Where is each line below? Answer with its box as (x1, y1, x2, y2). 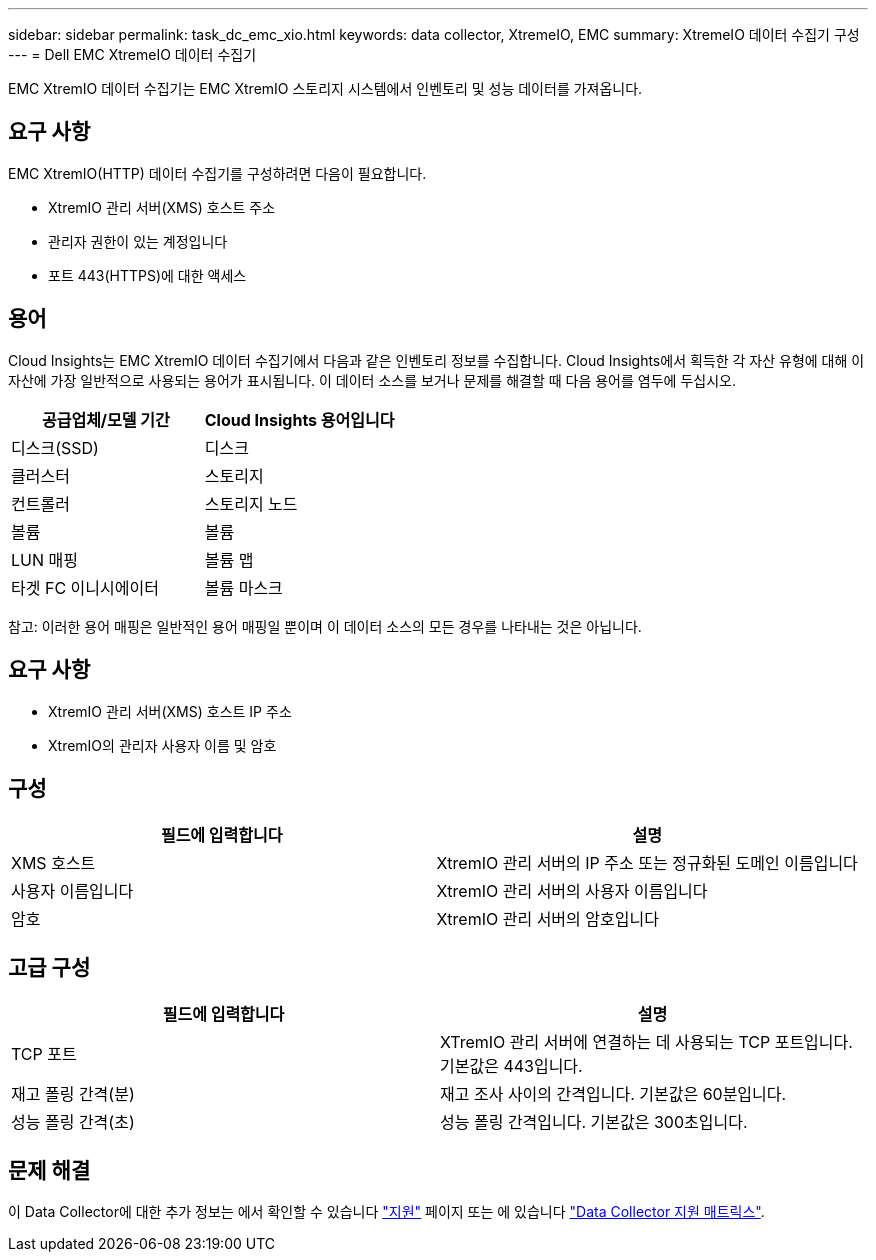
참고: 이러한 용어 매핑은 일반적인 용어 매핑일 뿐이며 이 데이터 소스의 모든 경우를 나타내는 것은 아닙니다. (8, 617, 642, 635)
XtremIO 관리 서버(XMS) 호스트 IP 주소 (48, 702, 292, 720)
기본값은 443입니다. (440, 1056, 583, 1077)
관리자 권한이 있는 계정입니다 (48, 232, 228, 250)
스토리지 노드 (204, 493, 298, 514)
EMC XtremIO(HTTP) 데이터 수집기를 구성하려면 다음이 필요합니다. (8, 164, 427, 182)
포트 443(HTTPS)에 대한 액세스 (48, 266, 247, 284)
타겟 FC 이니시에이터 (11, 577, 159, 598)
